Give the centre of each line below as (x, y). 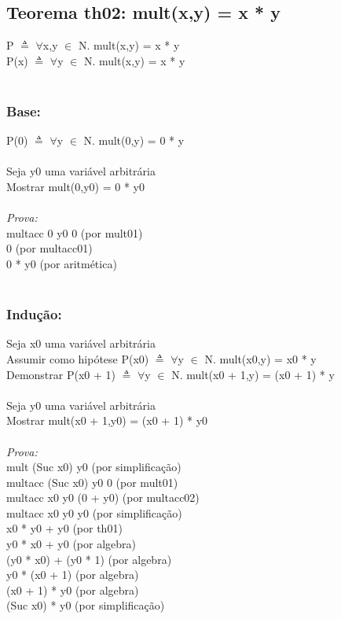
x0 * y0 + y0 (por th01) (64, 528)
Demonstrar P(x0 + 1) (61, 374)
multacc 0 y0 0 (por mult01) (75, 232)
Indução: (34, 314)
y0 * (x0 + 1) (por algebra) (73, 575)
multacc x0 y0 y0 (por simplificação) (94, 512)
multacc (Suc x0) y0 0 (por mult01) (92, 482)
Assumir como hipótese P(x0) (78, 358)
